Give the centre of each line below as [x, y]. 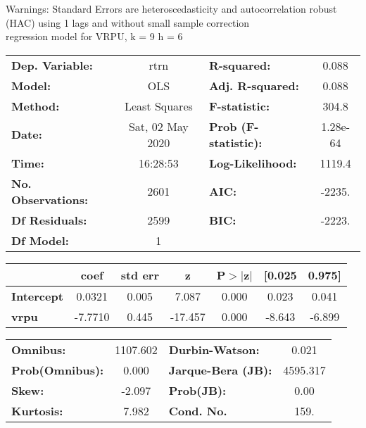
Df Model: [40, 240]
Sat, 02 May [158, 126]
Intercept [37, 296]
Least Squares [158, 106]
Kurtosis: [37, 410]
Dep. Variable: [52, 65]
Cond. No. [198, 410]
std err [140, 275]
